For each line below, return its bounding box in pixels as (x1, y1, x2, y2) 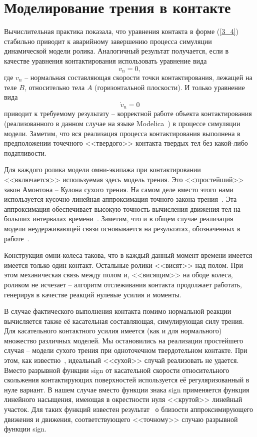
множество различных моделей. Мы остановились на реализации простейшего (4, 335, 243, 345)
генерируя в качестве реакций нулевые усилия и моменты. (4, 289, 181, 299)
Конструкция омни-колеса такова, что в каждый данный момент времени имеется (4, 250, 252, 260)
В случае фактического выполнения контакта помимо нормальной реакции (4, 306, 231, 316)
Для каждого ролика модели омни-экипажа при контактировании (4, 164, 201, 175)
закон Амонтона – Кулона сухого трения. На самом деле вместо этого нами (4, 184, 234, 194)
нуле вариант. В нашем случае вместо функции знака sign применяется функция (4, 384, 249, 394)
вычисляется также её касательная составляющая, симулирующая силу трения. (4, 315, 244, 326)
